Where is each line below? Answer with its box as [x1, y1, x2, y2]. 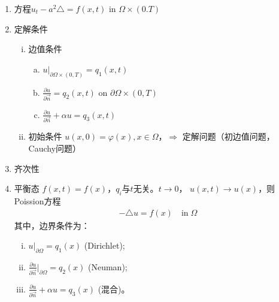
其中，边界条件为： [14, 219, 90, 231]
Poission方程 [14, 194, 61, 207]
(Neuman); [87, 260, 128, 273]
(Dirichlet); [84, 239, 125, 252]
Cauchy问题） [28, 141, 81, 154]
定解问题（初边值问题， [182, 130, 275, 143]
